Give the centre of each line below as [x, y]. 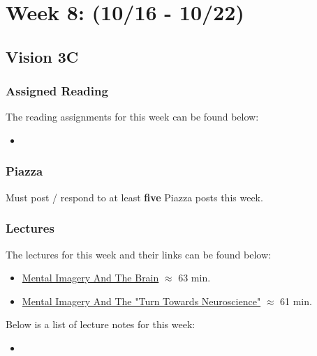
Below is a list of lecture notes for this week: [101, 324]
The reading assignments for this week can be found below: [132, 117]
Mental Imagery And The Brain [90, 278]
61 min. [296, 301]
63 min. [194, 278]
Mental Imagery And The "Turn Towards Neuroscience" [141, 301]
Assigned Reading [57, 91]
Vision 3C [42, 56]
